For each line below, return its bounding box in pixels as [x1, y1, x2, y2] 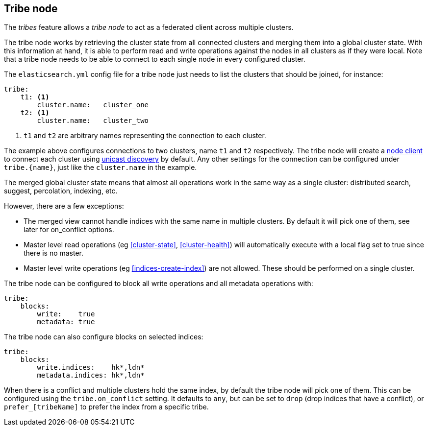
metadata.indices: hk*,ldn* [37, 371, 145, 380]
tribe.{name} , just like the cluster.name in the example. [4, 163, 197, 172]
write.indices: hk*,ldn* [37, 363, 145, 372]
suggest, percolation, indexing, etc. [4, 187, 118, 195]
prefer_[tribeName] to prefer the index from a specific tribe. [4, 403, 209, 411]
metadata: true [37, 318, 95, 326]
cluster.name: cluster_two [37, 117, 149, 125]
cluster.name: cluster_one [37, 101, 149, 109]
